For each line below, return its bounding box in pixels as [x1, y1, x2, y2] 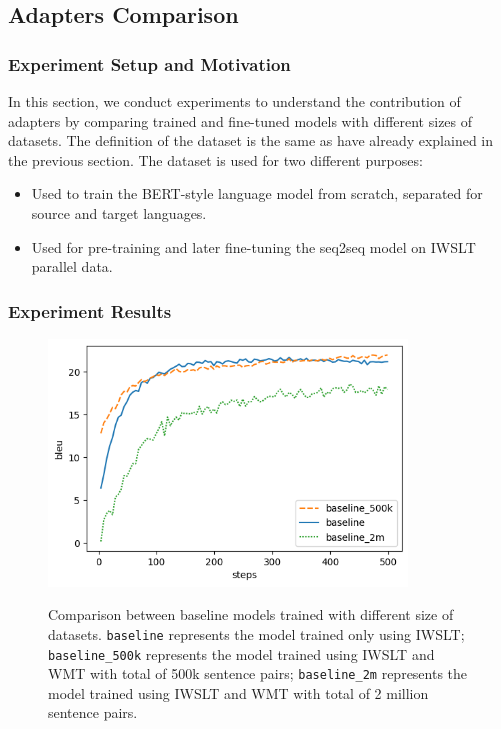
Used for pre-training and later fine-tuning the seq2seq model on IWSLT [31, 236, 476, 257]
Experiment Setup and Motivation [8, 51, 291, 76]
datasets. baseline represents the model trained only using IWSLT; [48, 623, 465, 644]
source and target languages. [31, 202, 207, 223]
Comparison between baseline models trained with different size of [48, 604, 454, 625]
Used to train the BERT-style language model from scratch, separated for [31, 183, 483, 204]
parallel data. [31, 256, 113, 277]
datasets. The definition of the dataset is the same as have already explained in [8, 130, 494, 151]
